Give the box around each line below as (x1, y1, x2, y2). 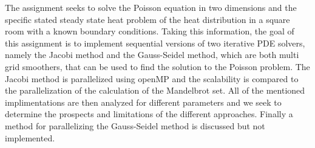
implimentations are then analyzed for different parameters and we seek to (5, 95, 282, 108)
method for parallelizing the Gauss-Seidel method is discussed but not (5, 119, 265, 132)
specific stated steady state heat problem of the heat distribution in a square (5, 13, 290, 25)
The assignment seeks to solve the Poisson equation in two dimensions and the (5, 1, 297, 13)
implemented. (5, 131, 55, 144)
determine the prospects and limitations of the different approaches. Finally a (5, 108, 293, 120)
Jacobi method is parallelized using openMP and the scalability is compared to (5, 72, 299, 85)
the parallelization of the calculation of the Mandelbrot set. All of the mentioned (5, 84, 305, 97)
